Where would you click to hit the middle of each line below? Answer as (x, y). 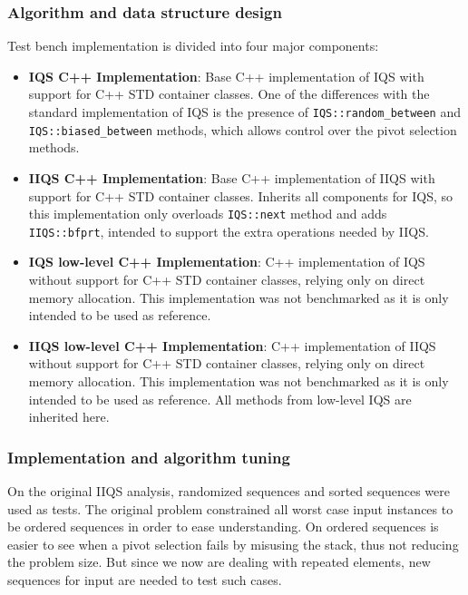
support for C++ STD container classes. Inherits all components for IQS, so (241, 195)
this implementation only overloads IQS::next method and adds (208, 214)
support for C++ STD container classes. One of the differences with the (229, 94)
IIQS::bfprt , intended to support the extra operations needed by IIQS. (229, 231)
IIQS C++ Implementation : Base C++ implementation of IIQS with (232, 177)
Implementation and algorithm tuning (149, 457)
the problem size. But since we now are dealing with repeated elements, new (219, 562)
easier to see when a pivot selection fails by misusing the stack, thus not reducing (233, 544)
